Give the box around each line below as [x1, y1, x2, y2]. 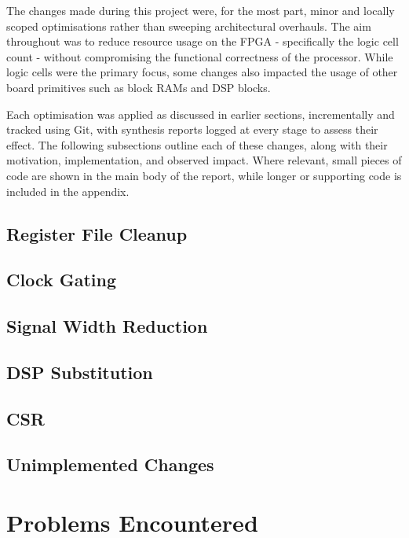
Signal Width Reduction [6, 314, 208, 338]
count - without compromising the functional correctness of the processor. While [6, 48, 393, 64]
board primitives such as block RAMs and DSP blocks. [6, 79, 271, 95]
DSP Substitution [6, 359, 153, 384]
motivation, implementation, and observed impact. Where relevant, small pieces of [6, 152, 402, 168]
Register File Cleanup [6, 221, 188, 245]
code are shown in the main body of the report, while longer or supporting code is [6, 167, 402, 183]
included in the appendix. [6, 182, 130, 199]
